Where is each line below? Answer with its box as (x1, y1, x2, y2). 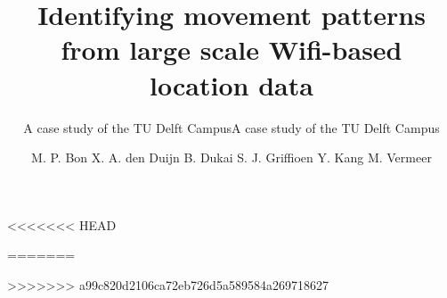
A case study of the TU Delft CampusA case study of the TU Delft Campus (23, 118, 440, 137)
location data (150, 66, 313, 103)
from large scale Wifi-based (61, 31, 402, 68)
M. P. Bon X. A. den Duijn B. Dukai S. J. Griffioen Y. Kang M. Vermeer (31, 148, 432, 167)
